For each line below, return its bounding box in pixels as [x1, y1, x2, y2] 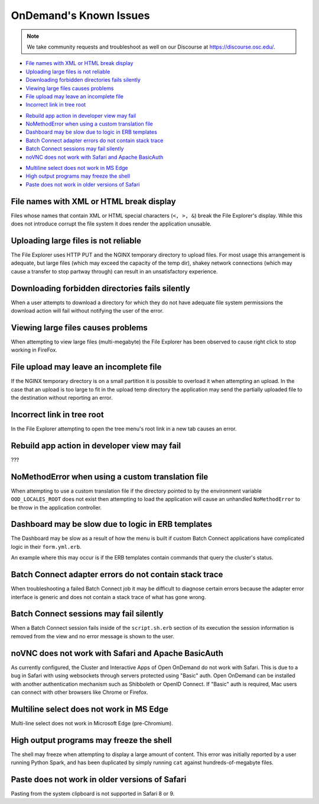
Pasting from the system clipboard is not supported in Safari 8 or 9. [11, 790, 175, 797]
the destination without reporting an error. [11, 394, 113, 401]
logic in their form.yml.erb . [11, 543, 82, 550]
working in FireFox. [11, 346, 57, 353]
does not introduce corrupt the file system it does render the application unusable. [11, 220, 212, 227]
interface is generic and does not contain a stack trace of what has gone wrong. [11, 593, 206, 600]
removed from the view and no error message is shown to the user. [11, 632, 174, 639]
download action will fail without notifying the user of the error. [11, 307, 164, 314]
